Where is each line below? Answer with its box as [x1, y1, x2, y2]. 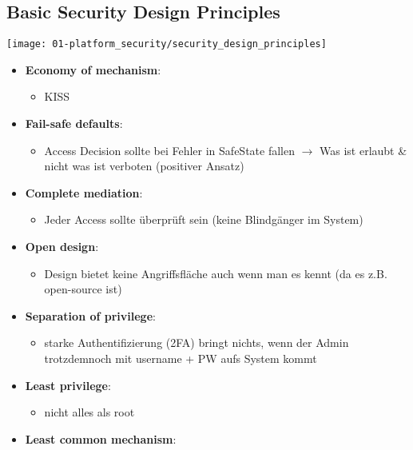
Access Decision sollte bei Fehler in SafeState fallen [44, 141, 295, 158]
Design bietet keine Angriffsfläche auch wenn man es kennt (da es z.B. [44, 265, 387, 281]
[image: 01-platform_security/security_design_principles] [6, 38, 327, 50]
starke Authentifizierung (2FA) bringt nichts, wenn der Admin [44, 334, 349, 351]
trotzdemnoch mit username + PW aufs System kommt [44, 349, 317, 366]
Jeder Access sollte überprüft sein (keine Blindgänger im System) [44, 211, 363, 228]
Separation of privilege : [25, 307, 156, 324]
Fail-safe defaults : [25, 115, 123, 132]
